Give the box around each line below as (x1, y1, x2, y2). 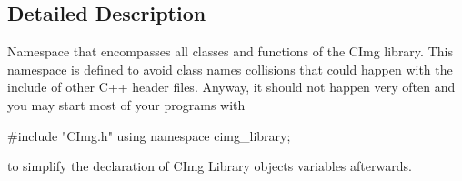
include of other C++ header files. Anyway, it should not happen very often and (7, 77, 456, 96)
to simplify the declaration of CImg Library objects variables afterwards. (7, 156, 412, 176)
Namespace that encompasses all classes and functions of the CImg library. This (7, 42, 453, 61)
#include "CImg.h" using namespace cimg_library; (7, 126, 291, 145)
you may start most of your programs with (7, 95, 246, 114)
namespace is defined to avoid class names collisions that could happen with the (7, 59, 453, 78)
